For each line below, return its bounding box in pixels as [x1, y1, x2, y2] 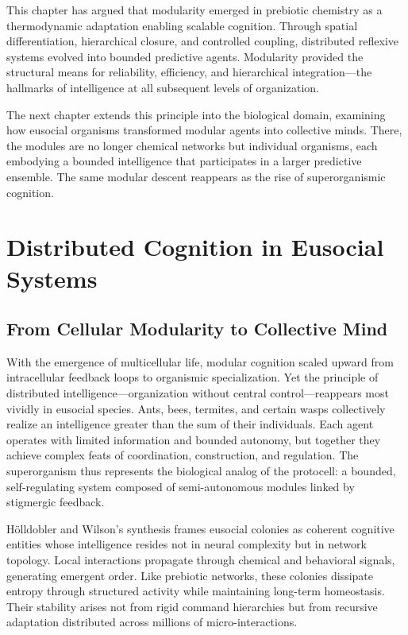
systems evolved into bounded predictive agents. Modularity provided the [6, 48, 364, 64]
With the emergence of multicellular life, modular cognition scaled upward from [6, 353, 394, 370]
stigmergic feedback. [6, 494, 105, 510]
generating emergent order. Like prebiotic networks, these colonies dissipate [6, 567, 373, 583]
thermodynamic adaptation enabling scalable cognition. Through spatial [6, 17, 358, 33]
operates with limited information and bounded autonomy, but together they [6, 431, 381, 447]
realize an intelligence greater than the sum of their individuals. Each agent [6, 416, 374, 432]
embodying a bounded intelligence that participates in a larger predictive [6, 153, 362, 169]
